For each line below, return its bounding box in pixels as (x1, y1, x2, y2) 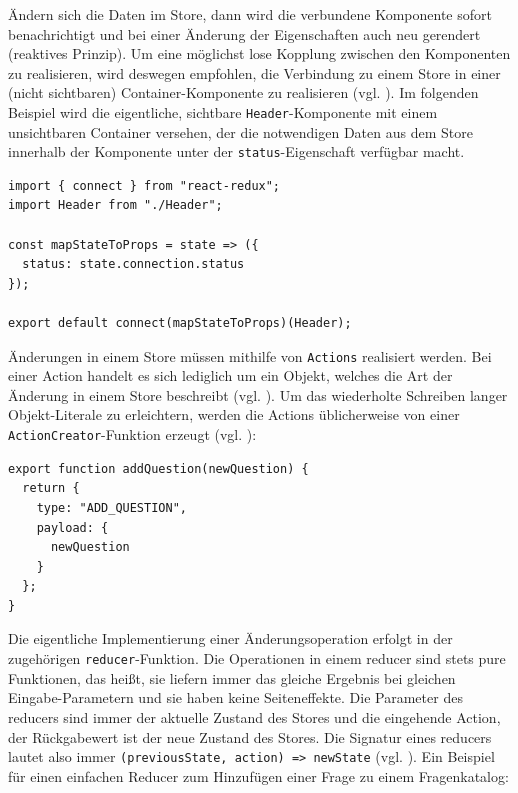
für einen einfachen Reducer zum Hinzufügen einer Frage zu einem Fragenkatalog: (8, 765, 509, 786)
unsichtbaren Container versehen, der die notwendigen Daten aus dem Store (8, 121, 473, 142)
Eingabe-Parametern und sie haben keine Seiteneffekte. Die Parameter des (8, 687, 463, 708)
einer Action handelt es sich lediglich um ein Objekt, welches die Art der (8, 365, 453, 386)
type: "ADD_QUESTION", (36, 500, 187, 515)
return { (22, 481, 80, 496)
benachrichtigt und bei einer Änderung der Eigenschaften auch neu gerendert (8, 23, 481, 44)
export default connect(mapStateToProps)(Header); (8, 316, 352, 331)
